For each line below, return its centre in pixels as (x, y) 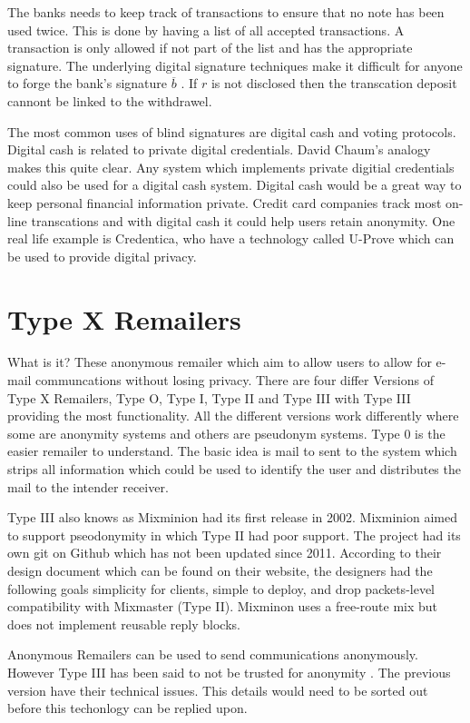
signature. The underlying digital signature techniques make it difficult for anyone (235, 65)
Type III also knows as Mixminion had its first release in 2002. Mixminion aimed (232, 517)
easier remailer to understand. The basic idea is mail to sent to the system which (232, 451)
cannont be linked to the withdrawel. (110, 100)
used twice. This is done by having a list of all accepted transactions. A (206, 30)
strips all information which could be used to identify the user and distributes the (234, 469)
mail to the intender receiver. (88, 486)
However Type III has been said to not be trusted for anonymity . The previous (229, 672)
